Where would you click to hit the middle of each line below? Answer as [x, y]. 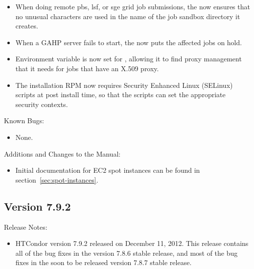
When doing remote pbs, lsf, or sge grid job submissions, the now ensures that [133, 6]
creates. [27, 26]
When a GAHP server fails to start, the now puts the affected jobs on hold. [129, 42]
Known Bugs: [24, 121]
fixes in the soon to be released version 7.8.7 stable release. [104, 262]
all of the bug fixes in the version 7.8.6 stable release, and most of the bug [127, 253]
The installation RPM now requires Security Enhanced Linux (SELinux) [124, 85]
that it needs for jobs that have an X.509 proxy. [87, 68]
